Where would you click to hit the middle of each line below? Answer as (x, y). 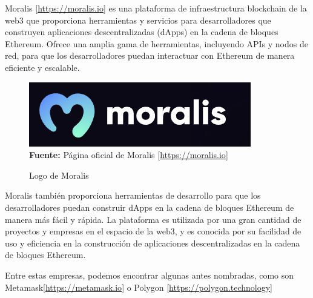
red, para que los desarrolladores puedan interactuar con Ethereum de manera (150, 55)
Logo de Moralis (59, 175)
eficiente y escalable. (42, 67)
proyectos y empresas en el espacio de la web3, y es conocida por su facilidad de (153, 231)
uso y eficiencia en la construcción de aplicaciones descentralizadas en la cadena (153, 243)
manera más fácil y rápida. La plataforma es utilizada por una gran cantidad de (153, 219)
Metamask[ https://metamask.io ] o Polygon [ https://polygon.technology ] (139, 287)
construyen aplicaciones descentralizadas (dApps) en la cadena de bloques (142, 32)
